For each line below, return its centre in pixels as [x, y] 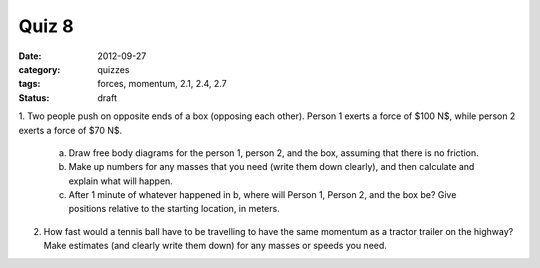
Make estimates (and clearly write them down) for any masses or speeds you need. [215, 246]
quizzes [113, 69]
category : [39, 69]
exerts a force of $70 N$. [70, 130]
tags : [29, 84]
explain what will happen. [121, 181]
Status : [34, 97]
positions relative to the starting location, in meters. [174, 209]
